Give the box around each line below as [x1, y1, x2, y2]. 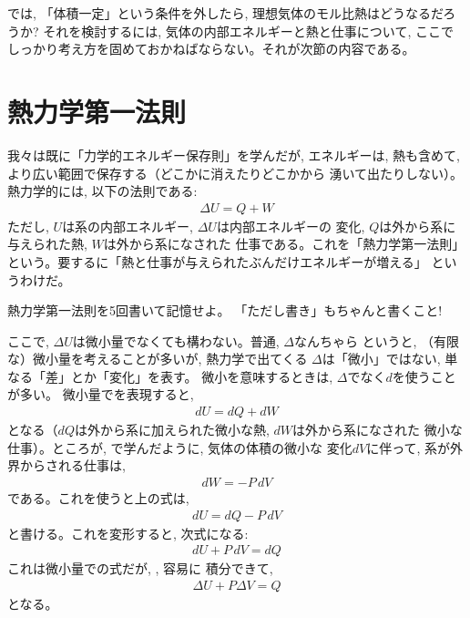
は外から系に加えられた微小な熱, [74, 420, 270, 439]
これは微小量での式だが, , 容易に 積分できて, [7, 559, 273, 578]
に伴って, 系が [366, 438, 451, 457]
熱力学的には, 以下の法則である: [7, 181, 198, 201]
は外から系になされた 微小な [292, 420, 463, 439]
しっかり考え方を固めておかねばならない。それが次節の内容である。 [7, 39, 415, 58]
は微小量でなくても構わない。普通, [72, 331, 280, 350]
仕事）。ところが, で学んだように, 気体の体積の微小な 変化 [7, 438, 352, 457]
